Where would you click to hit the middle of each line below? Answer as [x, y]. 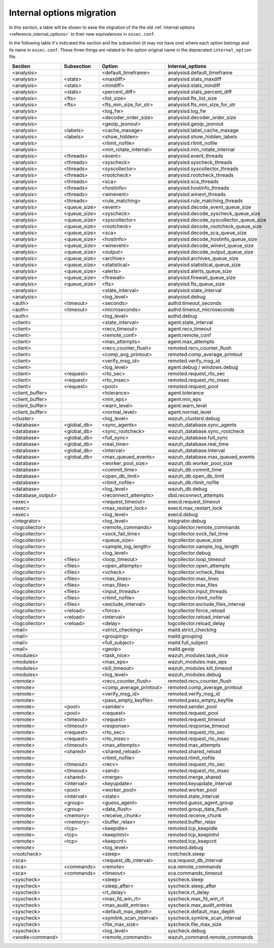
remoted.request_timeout [197, 719]
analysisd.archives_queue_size [203, 258]
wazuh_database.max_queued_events [211, 457]
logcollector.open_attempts [199, 565]
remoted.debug [185, 847]
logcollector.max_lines [193, 578]
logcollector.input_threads [197, 591]
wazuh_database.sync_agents [202, 424]
